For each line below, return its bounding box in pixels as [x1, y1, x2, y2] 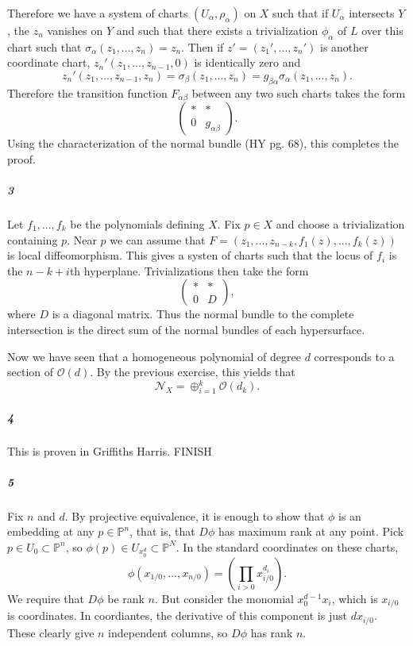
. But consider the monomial [155, 590, 294, 606]
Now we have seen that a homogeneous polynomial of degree [7, 348, 301, 364]
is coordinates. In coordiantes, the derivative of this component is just [7, 607, 347, 624]
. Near [67, 231, 97, 248]
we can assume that [110, 231, 206, 248]
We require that [7, 590, 84, 606]
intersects [349, 5, 395, 21]
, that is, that [129, 523, 195, 540]
